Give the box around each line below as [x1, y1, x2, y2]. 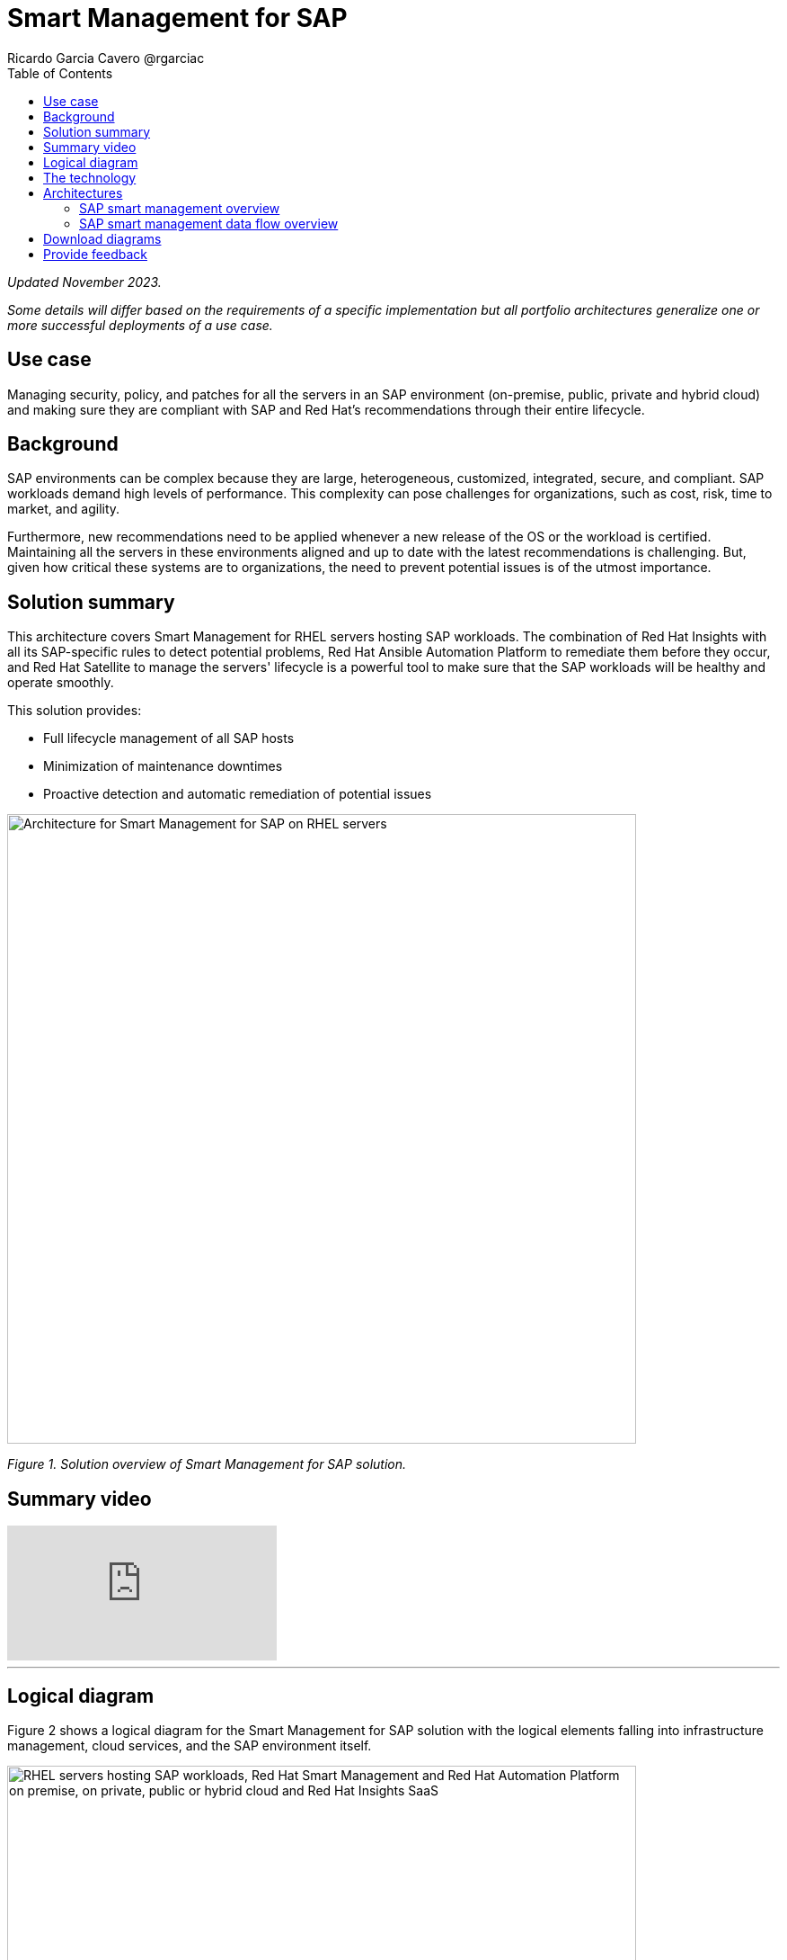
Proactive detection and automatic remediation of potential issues [43, 786, 432, 802]
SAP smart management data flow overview [79, 215, 339, 231]
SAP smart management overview [79, 200, 280, 216]
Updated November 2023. [7, 273, 162, 290]
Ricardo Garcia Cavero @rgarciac [7, 49, 205, 66]
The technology [43, 169, 137, 185]
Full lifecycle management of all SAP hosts [43, 730, 295, 747]
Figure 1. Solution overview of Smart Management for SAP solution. [7, 1456, 407, 1472]
